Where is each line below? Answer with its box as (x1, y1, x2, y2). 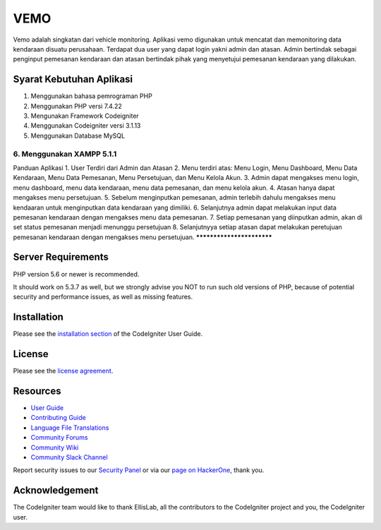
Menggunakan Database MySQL (30, 131, 126, 140)
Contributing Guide (30, 414, 86, 422)
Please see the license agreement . (13, 367, 114, 375)
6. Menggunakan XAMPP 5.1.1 (13, 149, 117, 159)
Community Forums (30, 433, 88, 442)
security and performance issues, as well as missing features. (13, 293, 193, 301)
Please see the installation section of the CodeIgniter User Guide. (13, 330, 203, 338)
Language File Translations (30, 423, 109, 432)
